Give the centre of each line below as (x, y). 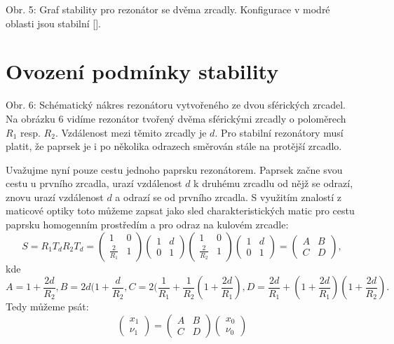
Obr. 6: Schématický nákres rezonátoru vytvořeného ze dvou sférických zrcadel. (176, 105)
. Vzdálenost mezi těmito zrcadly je (131, 132)
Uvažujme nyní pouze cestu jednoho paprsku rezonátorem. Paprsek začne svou (174, 169)
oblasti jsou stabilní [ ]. (53, 23)
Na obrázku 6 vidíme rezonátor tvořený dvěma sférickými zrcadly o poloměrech (176, 118)
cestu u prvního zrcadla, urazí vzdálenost (94, 183)
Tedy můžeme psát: (47, 307)
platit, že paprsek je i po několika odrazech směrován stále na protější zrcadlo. (174, 146)
